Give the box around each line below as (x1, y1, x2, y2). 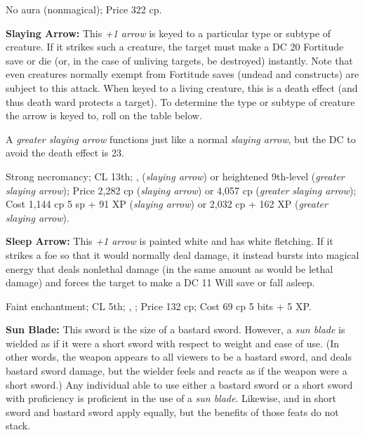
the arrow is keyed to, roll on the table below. (6, 108, 202, 123)
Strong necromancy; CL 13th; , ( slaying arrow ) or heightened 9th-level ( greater (6, 168, 345, 183)
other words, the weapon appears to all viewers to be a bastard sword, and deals (6, 349, 352, 364)
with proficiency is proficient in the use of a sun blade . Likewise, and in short (6, 391, 336, 406)
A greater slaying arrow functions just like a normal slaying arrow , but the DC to (6, 131, 356, 146)
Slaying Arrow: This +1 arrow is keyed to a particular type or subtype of (6, 25, 331, 40)
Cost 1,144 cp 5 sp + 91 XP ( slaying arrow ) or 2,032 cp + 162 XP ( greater (6, 196, 328, 211)
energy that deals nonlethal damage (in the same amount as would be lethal (6, 261, 333, 276)
